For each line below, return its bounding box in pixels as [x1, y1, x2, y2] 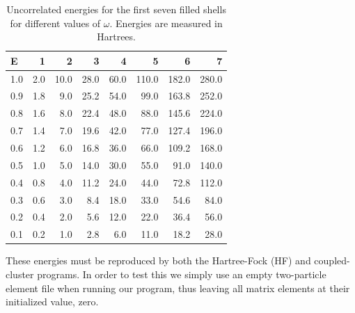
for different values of [10, 15, 101, 30]
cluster [6, 266, 34, 281]
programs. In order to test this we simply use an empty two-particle [37, 266, 326, 281]
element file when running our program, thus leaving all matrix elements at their [6, 280, 350, 295]
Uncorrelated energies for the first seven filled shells [6, 2, 226, 16]
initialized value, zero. [6, 294, 99, 309]
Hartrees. [97, 29, 136, 44]
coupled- [314, 253, 350, 268]
